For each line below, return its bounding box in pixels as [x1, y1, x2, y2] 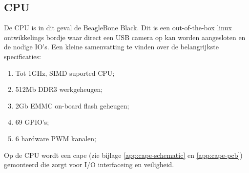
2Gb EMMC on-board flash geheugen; [15, 100, 129, 110]
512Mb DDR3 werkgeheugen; [15, 84, 103, 94]
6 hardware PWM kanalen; [15, 133, 96, 143]
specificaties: [4, 51, 41, 61]
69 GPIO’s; [15, 117, 49, 127]
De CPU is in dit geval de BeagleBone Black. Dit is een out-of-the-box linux [4, 22, 232, 33]
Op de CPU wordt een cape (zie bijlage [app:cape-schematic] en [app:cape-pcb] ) [4, 150, 243, 160]
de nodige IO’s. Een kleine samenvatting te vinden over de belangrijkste [4, 42, 219, 52]
